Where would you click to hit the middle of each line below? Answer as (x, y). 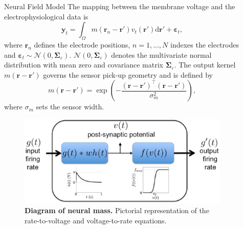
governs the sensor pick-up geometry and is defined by (128, 74)
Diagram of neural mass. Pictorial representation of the (117, 210)
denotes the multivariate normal (161, 54)
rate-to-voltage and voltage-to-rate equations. (96, 221)
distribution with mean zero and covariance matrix (84, 65)
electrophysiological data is (46, 16)
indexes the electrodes (205, 44)
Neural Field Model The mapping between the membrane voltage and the (120, 6)
